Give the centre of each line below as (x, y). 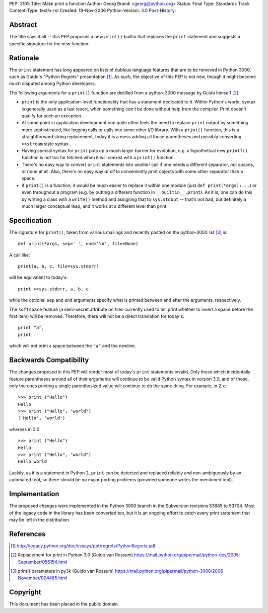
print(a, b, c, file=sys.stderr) (59, 266)
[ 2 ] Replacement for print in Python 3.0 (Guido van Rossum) (72, 555)
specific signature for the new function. (49, 44)
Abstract (23, 25)
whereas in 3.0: (25, 429)
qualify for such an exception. (52, 116)
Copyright (25, 592)
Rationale (24, 58)
